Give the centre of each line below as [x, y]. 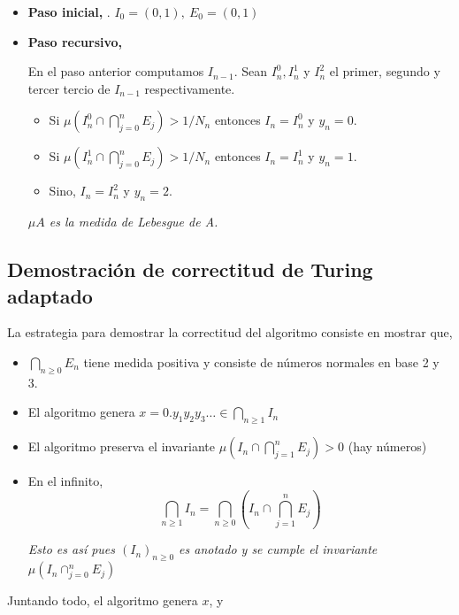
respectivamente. [190, 88]
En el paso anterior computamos [116, 71]
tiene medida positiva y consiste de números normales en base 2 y [261, 361]
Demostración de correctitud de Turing [190, 269]
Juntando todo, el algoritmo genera [103, 600]
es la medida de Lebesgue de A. [134, 222]
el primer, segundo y [385, 71]
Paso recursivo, [75, 41]
